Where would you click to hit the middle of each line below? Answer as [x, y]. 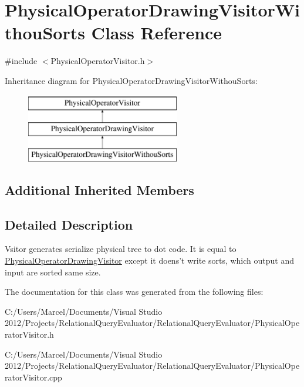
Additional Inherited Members [99, 189]
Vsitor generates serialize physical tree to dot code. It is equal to [121, 249]
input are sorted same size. [53, 272]
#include [21, 61]
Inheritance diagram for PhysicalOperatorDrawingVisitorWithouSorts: [131, 80]
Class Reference [157, 33]
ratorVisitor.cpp [33, 377]
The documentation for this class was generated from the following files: [134, 292]
